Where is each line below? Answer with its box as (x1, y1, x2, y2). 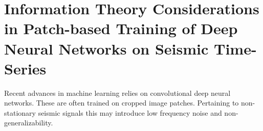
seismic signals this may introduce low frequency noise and (38, 107, 222, 118)
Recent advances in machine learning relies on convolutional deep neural (4, 87, 231, 98)
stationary (4, 107, 36, 118)
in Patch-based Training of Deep (4, 18, 238, 39)
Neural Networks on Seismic (4, 38, 209, 59)
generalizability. (4, 117, 53, 128)
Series (4, 58, 47, 78)
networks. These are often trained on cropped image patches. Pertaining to (4, 97, 239, 108)
